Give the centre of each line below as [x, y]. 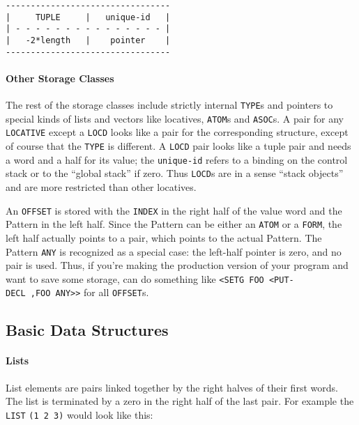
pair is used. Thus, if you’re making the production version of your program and [177, 265]
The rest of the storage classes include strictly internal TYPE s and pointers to [169, 105]
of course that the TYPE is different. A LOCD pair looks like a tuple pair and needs [178, 146]
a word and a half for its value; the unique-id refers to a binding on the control [177, 159]
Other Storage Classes [60, 78]
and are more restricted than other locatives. [101, 187]
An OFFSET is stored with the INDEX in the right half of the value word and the [174, 210]
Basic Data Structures [87, 330]
